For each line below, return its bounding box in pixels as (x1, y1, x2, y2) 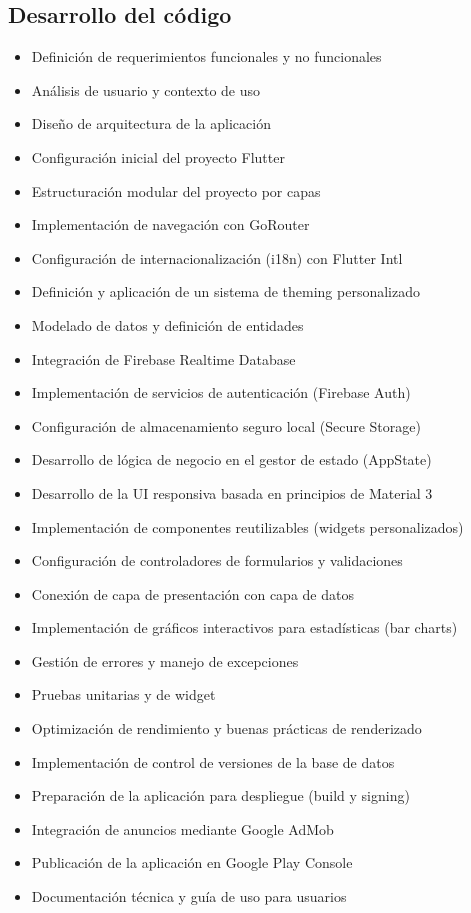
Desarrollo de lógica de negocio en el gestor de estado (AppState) (31, 449, 432, 470)
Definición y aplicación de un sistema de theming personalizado (31, 281, 420, 302)
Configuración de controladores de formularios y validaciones (31, 550, 403, 571)
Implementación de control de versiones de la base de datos (31, 751, 395, 772)
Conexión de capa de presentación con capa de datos (31, 583, 354, 604)
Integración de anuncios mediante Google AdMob (31, 818, 334, 839)
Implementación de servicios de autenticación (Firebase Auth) (31, 382, 411, 403)
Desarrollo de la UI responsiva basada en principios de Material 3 (31, 482, 433, 503)
